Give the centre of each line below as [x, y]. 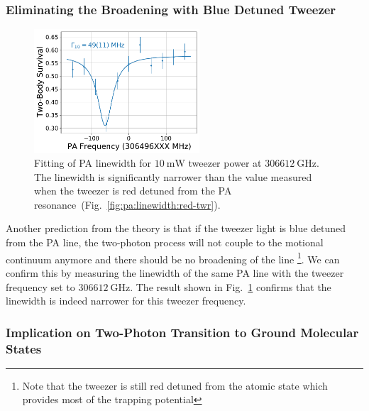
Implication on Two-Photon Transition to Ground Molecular [182, 332]
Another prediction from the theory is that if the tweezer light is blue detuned [176, 228]
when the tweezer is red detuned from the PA [133, 191]
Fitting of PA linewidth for [93, 163]
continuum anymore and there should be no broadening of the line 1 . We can [173, 258]
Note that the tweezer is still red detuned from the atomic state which [175, 385]
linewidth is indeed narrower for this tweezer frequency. [126, 301]
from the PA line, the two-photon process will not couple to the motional [165, 242]
